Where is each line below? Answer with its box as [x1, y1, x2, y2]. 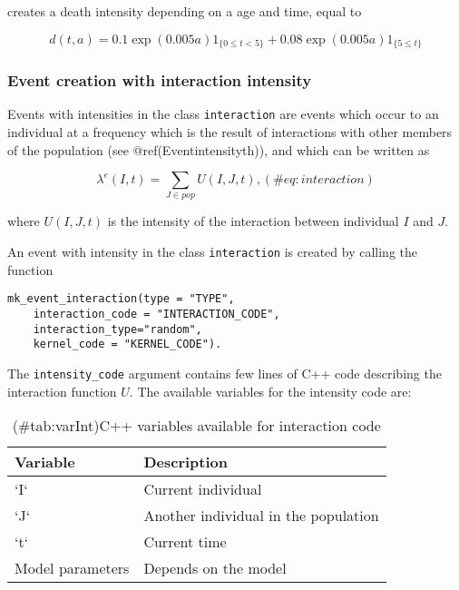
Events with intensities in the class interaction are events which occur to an [7, 104, 439, 123]
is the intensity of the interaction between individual [107, 211, 399, 231]
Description [143, 451, 228, 473]
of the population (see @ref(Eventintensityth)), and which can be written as [7, 140, 430, 159]
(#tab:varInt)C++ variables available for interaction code [12, 415, 381, 437]
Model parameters [15, 557, 130, 579]
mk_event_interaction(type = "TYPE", [7, 292, 235, 306]
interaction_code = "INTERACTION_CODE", [33, 307, 280, 320]
